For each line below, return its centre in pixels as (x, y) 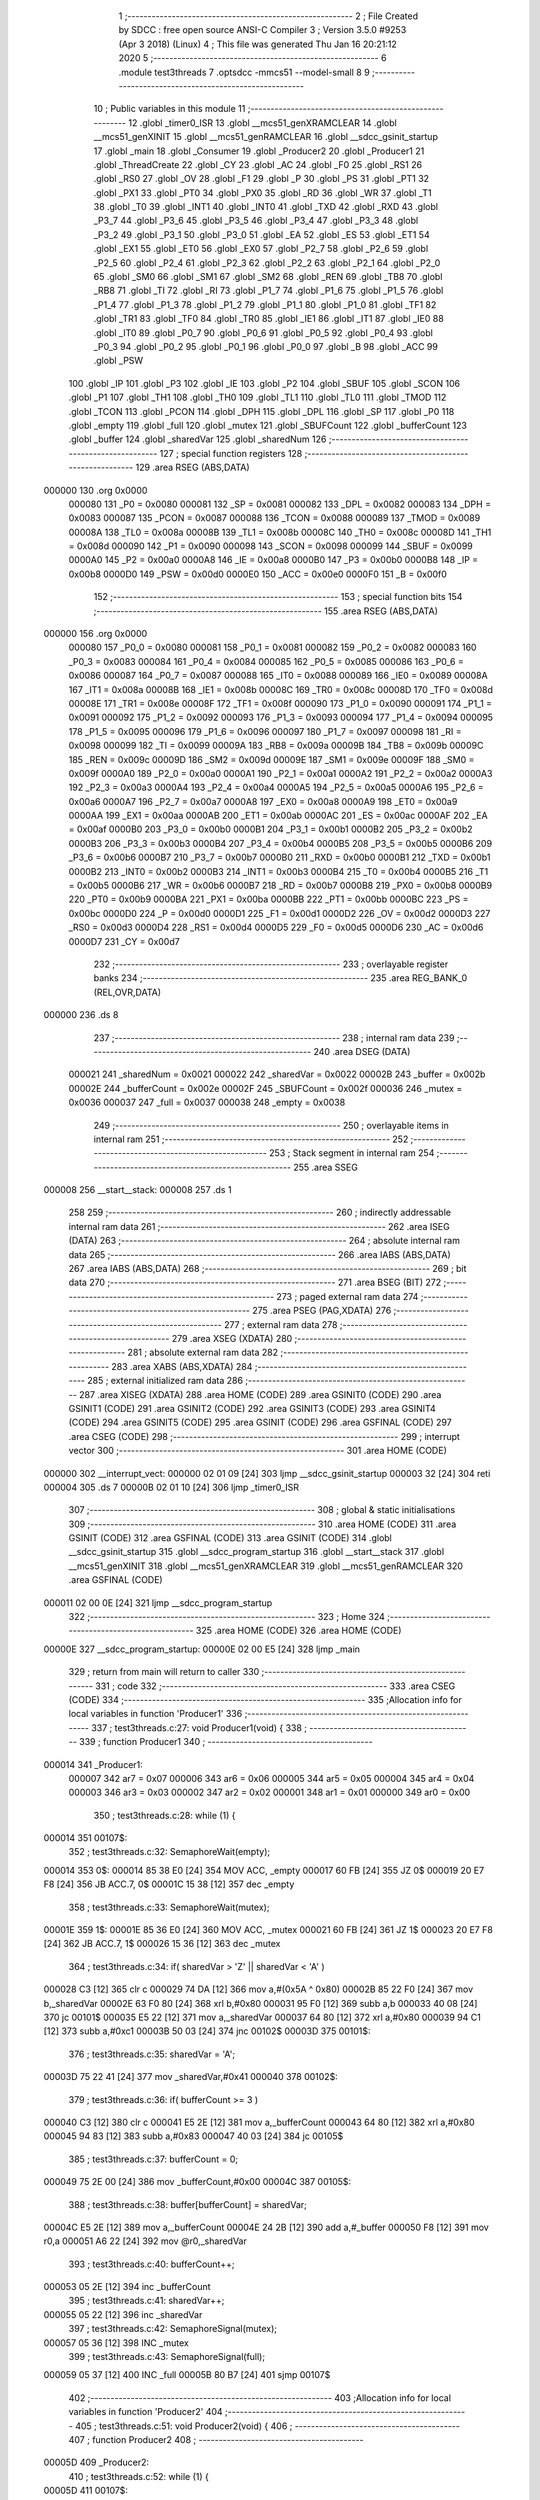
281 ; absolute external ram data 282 (203, 1352)
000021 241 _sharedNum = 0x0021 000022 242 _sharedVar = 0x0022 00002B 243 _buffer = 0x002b (277, 1074)
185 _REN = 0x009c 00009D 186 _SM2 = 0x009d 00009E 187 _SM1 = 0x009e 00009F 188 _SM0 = (271, 759)
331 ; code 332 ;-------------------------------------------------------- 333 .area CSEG (275, 1686)
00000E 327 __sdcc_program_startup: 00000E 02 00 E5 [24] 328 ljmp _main (201, 1649)
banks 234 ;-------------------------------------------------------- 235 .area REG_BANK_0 (280, 978)
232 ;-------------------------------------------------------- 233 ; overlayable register (271, 964)
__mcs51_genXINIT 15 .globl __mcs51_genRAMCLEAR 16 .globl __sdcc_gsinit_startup (266, 137)
